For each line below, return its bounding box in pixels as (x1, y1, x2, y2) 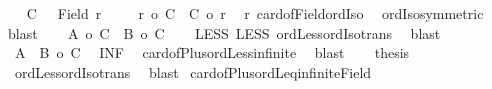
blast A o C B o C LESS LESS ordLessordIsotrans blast (7, 22, 441, 43)
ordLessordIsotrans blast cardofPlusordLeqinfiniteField (14, 61, 372, 82)
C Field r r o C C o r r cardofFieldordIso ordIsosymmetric (26, 3, 484, 23)
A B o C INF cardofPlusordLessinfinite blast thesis (14, 42, 410, 63)
